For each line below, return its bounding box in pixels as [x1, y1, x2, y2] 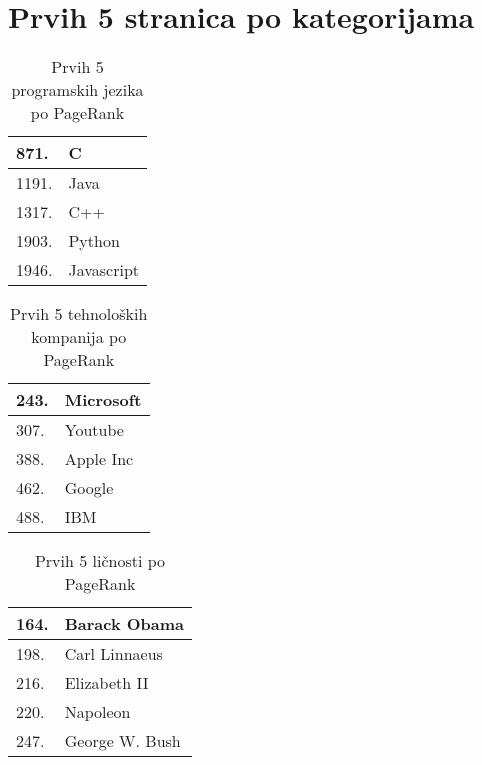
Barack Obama [64, 612, 185, 636]
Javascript [68, 258, 140, 282]
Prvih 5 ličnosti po [34, 549, 166, 573]
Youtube [64, 418, 124, 442]
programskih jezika [11, 78, 144, 102]
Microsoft [64, 388, 142, 412]
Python [68, 229, 120, 253]
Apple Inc [64, 447, 134, 471]
